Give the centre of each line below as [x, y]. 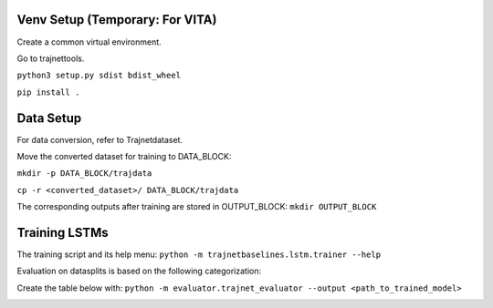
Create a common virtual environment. [89, 42]
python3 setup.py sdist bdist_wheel [99, 76]
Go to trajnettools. [51, 58]
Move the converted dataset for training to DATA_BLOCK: [124, 156]
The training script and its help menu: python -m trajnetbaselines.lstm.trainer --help [199, 254]
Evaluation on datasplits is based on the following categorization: [139, 271]
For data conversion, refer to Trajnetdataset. [100, 139]
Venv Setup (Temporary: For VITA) [117, 20]
